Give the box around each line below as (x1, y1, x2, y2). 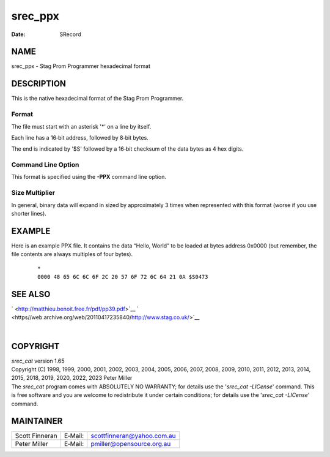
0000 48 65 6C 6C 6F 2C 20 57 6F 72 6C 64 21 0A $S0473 (37, 273, 208, 281)
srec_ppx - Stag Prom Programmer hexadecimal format (11, 62, 151, 70)
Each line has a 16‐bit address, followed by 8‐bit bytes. (11, 134, 149, 141)
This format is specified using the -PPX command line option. (11, 173, 166, 181)
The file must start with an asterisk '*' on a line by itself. (11, 123, 152, 130)
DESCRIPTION (11, 78, 67, 89)
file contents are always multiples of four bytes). (11, 251, 133, 258)
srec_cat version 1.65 (11, 357, 65, 364)
